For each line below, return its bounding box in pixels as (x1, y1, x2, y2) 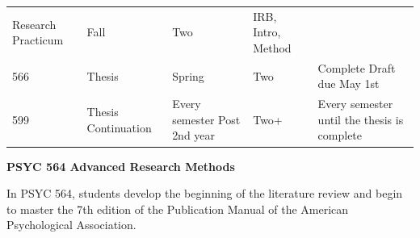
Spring (172, 67, 204, 84)
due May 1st (317, 75, 380, 92)
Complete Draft (317, 59, 396, 76)
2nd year (172, 127, 216, 144)
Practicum (12, 31, 64, 48)
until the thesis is (317, 111, 404, 127)
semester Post (172, 111, 241, 127)
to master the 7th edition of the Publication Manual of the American (6, 200, 349, 217)
